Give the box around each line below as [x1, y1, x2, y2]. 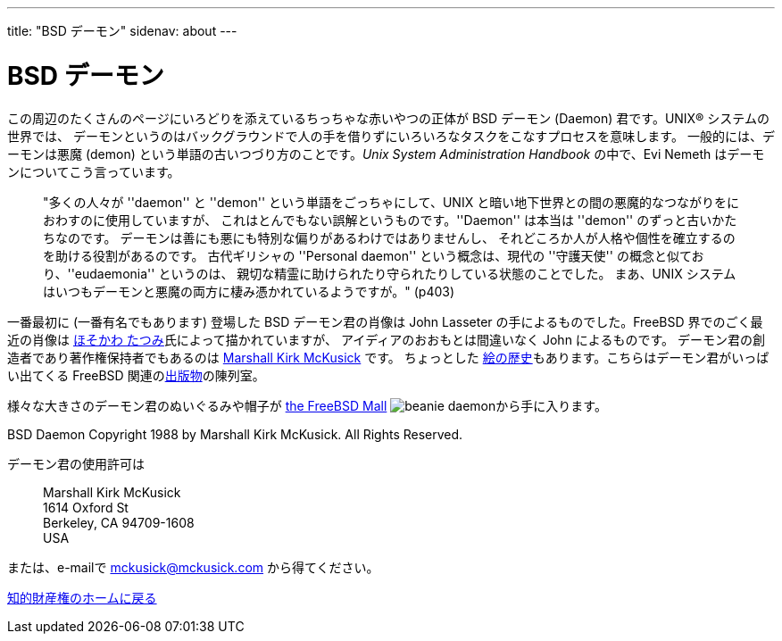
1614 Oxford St [43, 499, 129, 515]
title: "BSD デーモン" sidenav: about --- [7, 23, 237, 38]
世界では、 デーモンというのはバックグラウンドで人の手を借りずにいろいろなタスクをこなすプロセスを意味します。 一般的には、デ [7, 128, 775, 144]
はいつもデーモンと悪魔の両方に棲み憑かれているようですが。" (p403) [43, 283, 455, 299]
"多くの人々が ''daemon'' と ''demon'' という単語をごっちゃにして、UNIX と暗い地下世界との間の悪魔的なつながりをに [43, 194, 739, 210]
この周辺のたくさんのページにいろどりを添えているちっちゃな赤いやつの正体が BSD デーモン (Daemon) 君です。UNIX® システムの [7, 110, 770, 126]
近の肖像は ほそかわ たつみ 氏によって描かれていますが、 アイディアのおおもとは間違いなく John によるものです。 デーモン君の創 [7, 331, 765, 347]
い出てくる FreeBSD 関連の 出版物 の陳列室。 [7, 367, 265, 383]
